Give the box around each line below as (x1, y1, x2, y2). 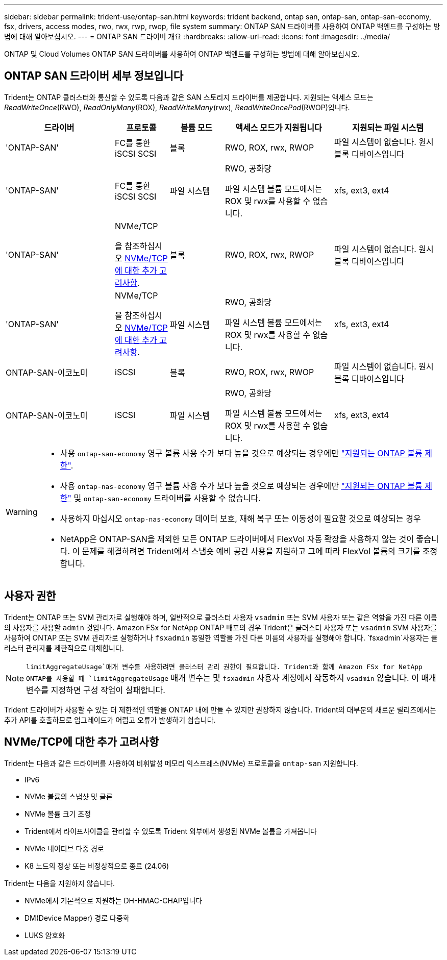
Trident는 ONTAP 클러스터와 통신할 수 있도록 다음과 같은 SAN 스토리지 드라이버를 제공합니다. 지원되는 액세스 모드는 (4, 92, 374, 102)
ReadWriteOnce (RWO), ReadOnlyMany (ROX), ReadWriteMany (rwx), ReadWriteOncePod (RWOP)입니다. (4, 103, 350, 112)
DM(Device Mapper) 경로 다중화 (24, 913, 130, 922)
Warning (6, 506, 38, 517)
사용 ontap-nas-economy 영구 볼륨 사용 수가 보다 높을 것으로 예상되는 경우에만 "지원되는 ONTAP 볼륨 (60, 480, 423, 491)
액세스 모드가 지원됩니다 (235, 122, 322, 133)
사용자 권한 (4, 589, 56, 603)
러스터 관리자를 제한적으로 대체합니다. (4, 643, 124, 652)
